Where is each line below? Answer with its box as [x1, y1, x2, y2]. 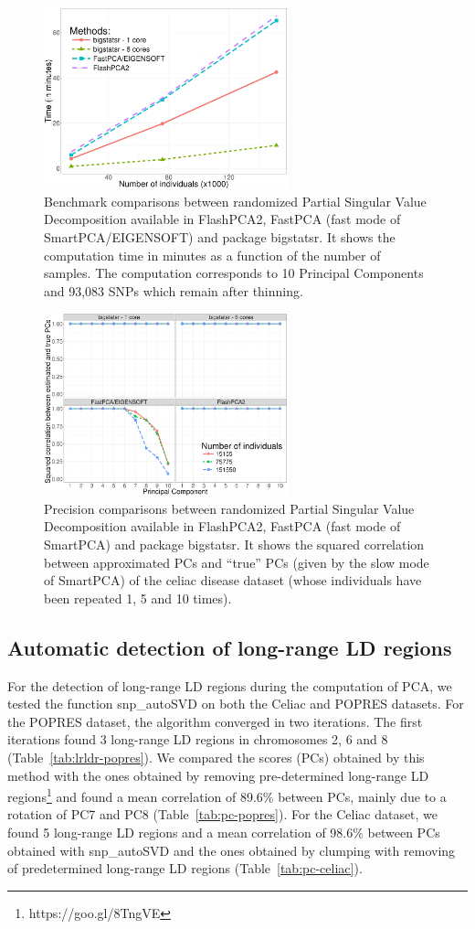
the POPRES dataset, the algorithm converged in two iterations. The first [7, 711, 423, 731]
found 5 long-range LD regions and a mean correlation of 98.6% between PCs [7, 823, 440, 842]
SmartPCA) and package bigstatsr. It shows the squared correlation [44, 535, 425, 554]
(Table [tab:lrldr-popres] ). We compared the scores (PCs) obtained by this [7, 748, 425, 767]
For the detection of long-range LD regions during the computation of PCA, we [7, 676, 452, 695]
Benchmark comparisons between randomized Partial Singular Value [44, 191, 427, 210]
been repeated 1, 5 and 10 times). [44, 588, 232, 607]
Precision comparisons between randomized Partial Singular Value [44, 498, 415, 518]
